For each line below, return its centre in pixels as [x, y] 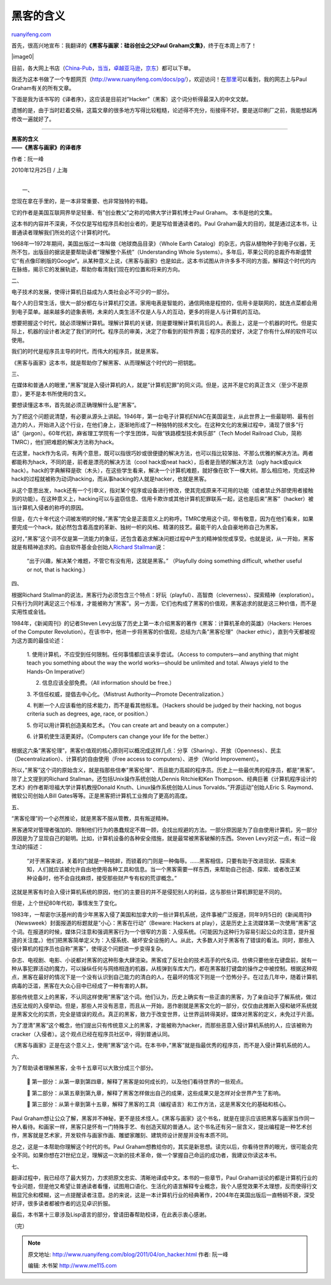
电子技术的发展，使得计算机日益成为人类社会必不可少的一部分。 [92, 292]
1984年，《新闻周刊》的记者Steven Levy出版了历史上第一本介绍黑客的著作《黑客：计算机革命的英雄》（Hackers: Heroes [162, 623]
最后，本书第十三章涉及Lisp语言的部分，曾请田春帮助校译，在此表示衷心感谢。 [111, 1214]
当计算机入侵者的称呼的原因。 [49, 507]
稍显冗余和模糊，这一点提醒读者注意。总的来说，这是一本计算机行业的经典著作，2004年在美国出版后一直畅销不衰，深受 [163, 1195]
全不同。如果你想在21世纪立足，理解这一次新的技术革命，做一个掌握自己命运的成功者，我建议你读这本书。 [146, 1155]
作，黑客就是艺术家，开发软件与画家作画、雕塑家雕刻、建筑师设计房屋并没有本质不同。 [121, 1135]
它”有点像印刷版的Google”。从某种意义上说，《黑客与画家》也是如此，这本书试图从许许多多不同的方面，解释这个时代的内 [164, 261]
